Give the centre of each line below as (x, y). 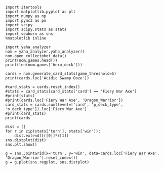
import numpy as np (26, 16)
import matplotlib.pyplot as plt (40, 12)
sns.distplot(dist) (26, 140)
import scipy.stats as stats (36, 29)
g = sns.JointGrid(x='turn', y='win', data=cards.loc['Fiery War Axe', (82, 153)
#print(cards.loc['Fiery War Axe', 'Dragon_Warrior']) (64, 100)
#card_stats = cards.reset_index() (43, 87)
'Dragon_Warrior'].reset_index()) (42, 158)
